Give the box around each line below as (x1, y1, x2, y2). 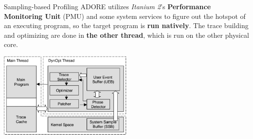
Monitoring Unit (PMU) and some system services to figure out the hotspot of (4, 11, 246, 21)
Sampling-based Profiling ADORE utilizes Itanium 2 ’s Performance (4, 1, 211, 11)
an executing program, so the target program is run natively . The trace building (4, 20, 249, 31)
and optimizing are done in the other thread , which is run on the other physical (4, 30, 249, 40)
